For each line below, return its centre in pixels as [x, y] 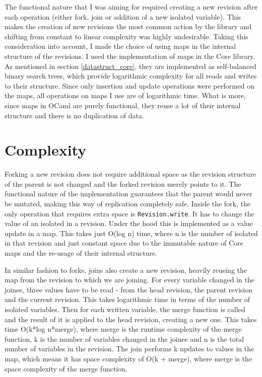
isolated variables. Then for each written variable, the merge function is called [125, 309]
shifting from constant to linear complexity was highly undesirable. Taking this [126, 36]
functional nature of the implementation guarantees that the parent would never [128, 194]
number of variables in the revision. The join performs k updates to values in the [129, 349]
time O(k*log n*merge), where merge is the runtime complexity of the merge [123, 329]
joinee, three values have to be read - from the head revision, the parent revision [128, 289]
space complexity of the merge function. [66, 368]
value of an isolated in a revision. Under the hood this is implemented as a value [129, 223]
